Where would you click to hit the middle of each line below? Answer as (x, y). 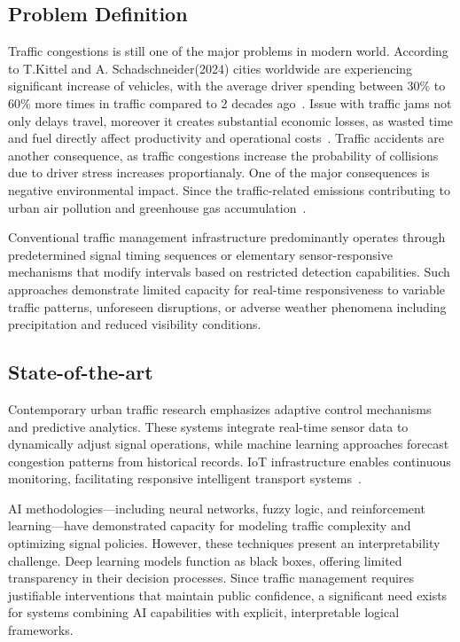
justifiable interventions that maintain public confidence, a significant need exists (228, 595)
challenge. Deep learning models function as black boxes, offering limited (205, 560)
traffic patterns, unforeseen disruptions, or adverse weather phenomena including (227, 306)
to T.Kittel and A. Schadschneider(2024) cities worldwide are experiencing (211, 68)
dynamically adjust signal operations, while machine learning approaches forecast (229, 444)
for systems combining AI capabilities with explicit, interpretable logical (204, 612)
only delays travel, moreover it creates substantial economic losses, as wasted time (231, 120)
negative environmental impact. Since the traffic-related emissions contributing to (229, 189)
